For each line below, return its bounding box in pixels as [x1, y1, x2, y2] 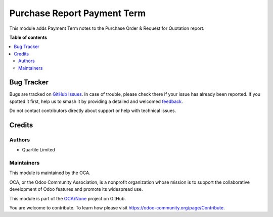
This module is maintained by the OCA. [9, 170, 90, 176]
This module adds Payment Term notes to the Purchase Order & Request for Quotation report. [9, 25, 205, 31]
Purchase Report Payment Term [9, 8, 146, 19]
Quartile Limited [22, 147, 55, 153]
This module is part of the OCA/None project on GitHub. [9, 195, 126, 201]
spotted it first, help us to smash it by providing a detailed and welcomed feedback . [9, 98, 183, 104]
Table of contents [9, 34, 48, 40]
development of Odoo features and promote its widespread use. [9, 186, 143, 192]
